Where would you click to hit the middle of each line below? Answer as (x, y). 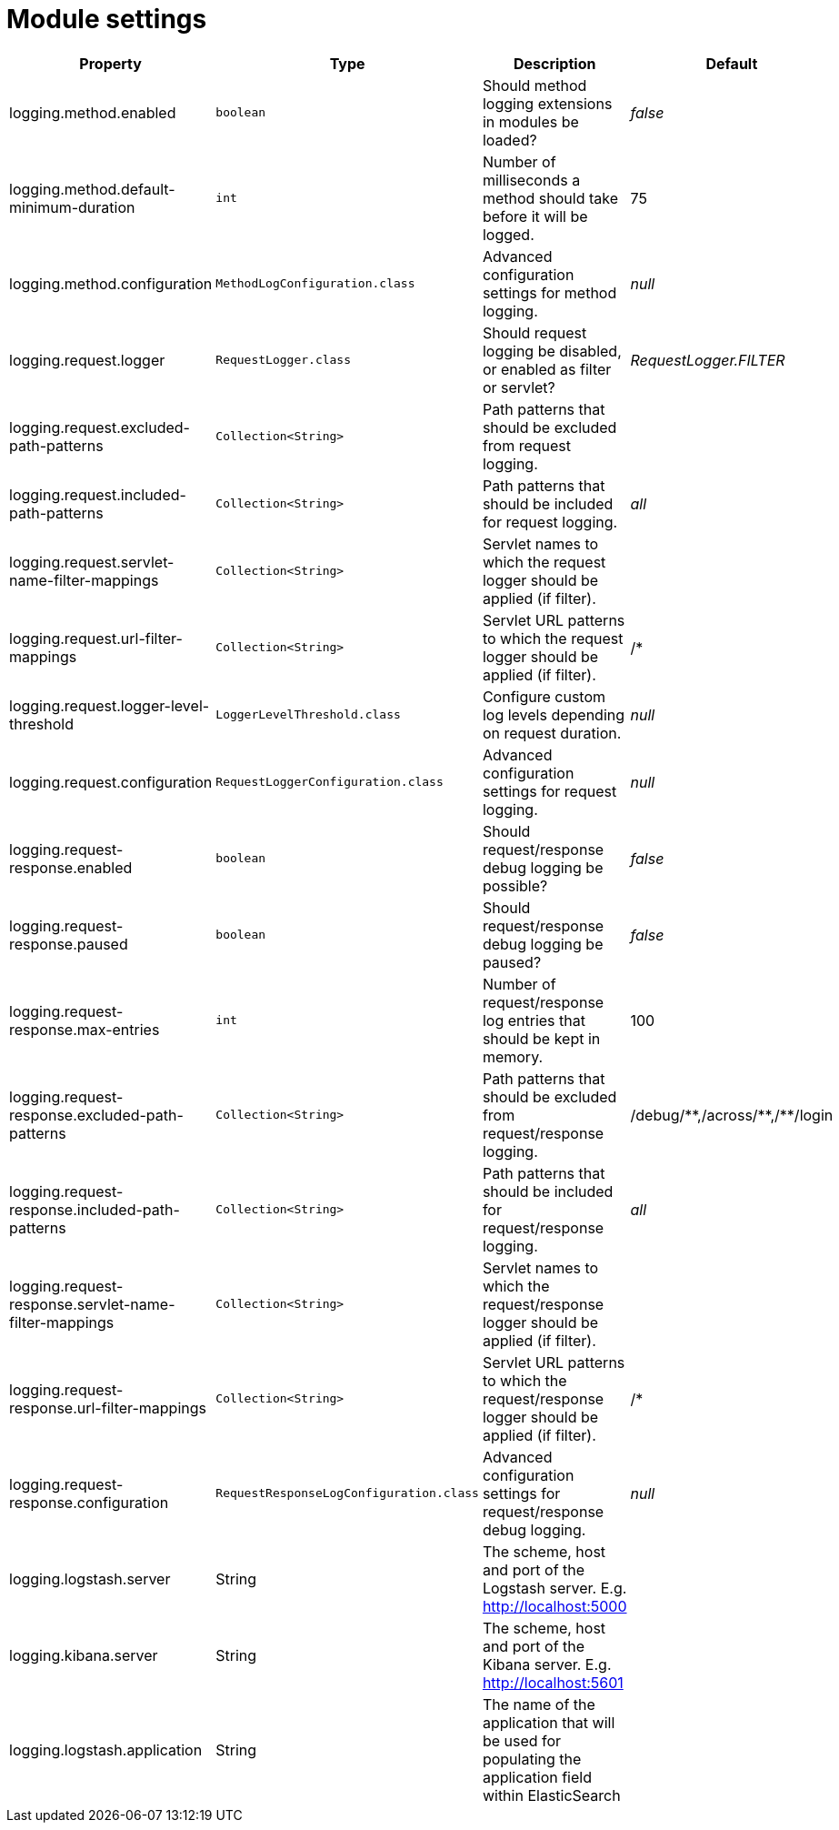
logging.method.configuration (111, 283)
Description (554, 63)
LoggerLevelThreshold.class (308, 715)
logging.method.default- (92, 189)
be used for (522, 1740)
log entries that (534, 1020)
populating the (532, 1759)
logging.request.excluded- (100, 427)
